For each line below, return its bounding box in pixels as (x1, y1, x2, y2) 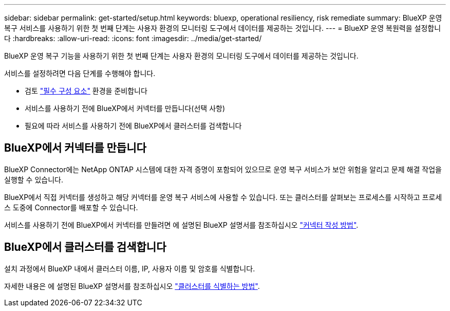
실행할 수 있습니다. (4, 175, 63, 184)
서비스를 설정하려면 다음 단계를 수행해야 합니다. (4, 69, 156, 78)
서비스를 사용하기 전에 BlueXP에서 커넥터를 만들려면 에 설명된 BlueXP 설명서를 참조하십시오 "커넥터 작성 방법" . (4, 220, 359, 229)
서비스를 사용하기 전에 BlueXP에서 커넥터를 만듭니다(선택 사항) (25, 104, 226, 113)
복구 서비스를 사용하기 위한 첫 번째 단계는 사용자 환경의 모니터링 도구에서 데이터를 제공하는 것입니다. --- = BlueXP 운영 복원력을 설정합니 (4, 24, 441, 32)
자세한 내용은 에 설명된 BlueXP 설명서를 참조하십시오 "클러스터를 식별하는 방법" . (4, 281, 260, 290)
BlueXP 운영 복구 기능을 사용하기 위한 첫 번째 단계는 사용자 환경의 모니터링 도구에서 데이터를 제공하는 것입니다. (4, 51, 359, 60)
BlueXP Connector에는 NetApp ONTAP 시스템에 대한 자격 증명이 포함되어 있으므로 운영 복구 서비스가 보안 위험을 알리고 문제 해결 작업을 (4, 164, 442, 174)
